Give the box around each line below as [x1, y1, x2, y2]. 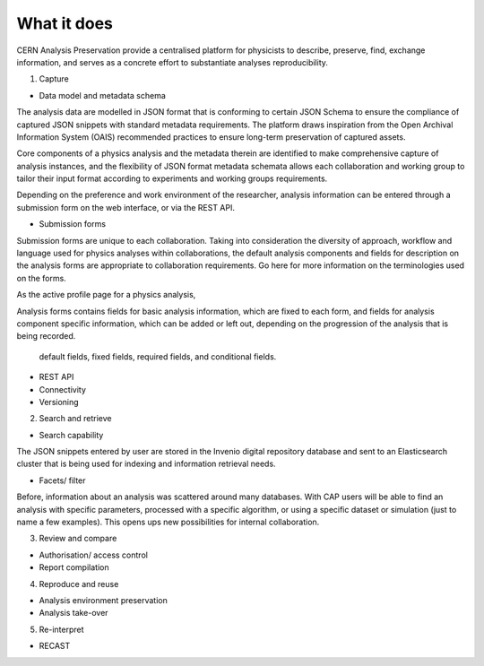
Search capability [39, 429, 104, 440]
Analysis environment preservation [39, 595, 168, 605]
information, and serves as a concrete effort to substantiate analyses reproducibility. [16, 56, 329, 67]
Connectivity [39, 384, 87, 394]
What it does [16, 13, 114, 33]
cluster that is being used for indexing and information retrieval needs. [16, 458, 277, 470]
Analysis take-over [39, 608, 108, 618]
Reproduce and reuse [39, 578, 119, 589]
